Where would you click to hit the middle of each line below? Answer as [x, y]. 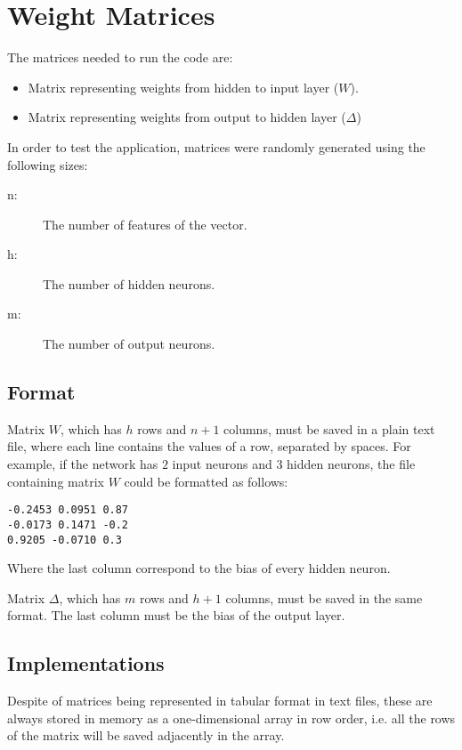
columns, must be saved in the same [324, 597]
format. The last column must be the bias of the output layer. [176, 615]
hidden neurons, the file [351, 464]
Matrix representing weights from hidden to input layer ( [183, 87]
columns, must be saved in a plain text [329, 428]
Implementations [86, 663]
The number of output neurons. [129, 344]
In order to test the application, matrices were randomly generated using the [216, 146]
